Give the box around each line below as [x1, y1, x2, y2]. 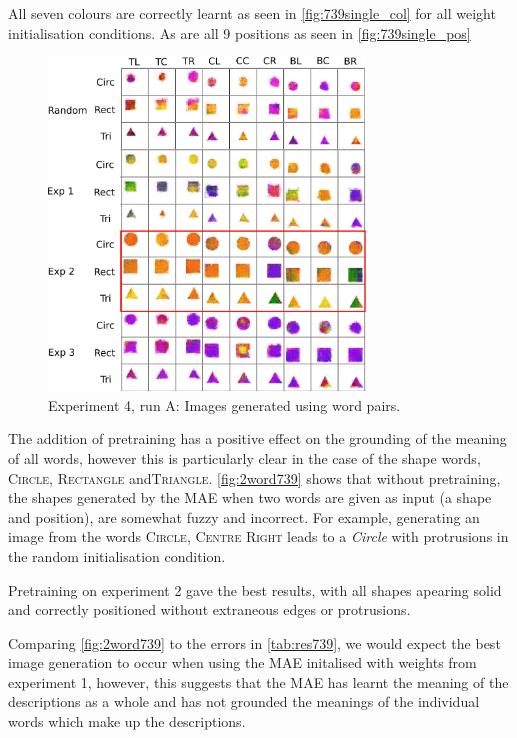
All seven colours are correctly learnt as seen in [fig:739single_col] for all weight [8, 3, 496, 23]
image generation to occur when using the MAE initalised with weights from [8, 652, 477, 673]
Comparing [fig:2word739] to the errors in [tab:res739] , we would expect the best [8, 632, 501, 653]
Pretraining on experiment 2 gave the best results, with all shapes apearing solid [8, 579, 502, 600]
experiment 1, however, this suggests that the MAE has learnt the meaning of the [8, 671, 509, 692]
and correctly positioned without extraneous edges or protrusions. [8, 599, 411, 620]
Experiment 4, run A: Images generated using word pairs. [48, 394, 401, 415]
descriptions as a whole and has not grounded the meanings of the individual [8, 691, 480, 712]
